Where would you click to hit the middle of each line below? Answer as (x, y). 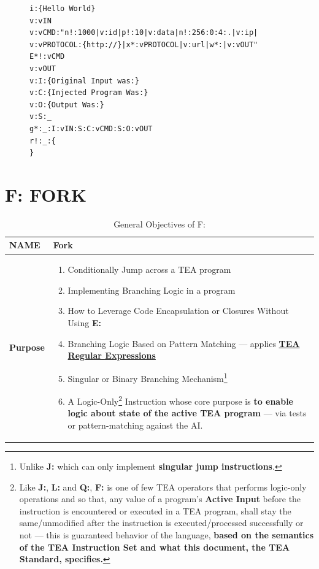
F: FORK (46, 194)
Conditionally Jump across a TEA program (149, 269)
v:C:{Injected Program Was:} (89, 93)
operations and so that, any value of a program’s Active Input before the (160, 499)
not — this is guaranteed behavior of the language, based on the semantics (167, 535)
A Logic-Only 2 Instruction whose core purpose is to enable (180, 400)
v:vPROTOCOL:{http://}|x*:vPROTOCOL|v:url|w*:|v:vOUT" (144, 44)
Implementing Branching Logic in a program (152, 290)
